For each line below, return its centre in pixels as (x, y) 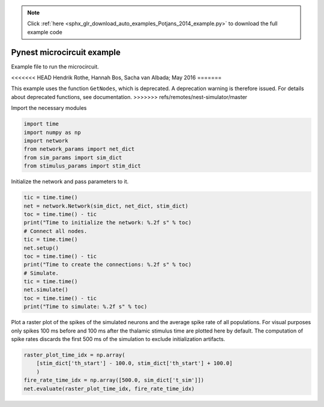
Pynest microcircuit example (66, 52)
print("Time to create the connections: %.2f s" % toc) (108, 265)
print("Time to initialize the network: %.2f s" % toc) (108, 223)
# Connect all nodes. (55, 231)
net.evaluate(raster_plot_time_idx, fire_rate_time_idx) (109, 388)
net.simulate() (46, 290)
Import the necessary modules (49, 108)
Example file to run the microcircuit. (55, 67)
